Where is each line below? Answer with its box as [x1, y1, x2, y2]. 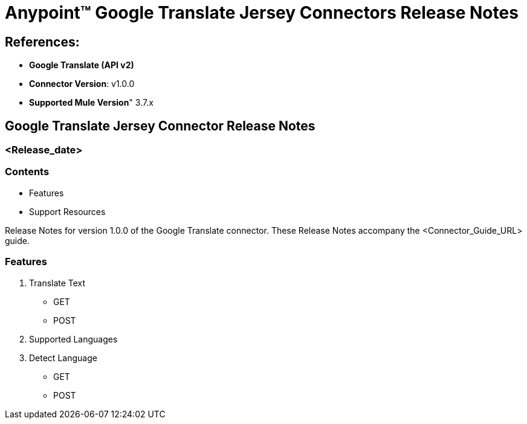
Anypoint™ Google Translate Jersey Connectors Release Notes [5, 2, 519, 23]
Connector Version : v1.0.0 [29, 79, 135, 89]
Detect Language [29, 352, 97, 363]
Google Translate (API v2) [29, 60, 134, 71]
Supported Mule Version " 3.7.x [29, 97, 154, 108]
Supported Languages [29, 333, 118, 344]
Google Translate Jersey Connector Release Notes [5, 118, 315, 133]
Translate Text [29, 277, 86, 288]
